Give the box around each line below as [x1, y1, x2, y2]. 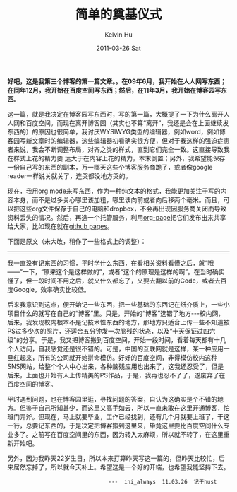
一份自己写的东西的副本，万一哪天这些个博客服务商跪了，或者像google [7, 163, 213, 171]
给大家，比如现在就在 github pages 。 [7, 222, 114, 230]
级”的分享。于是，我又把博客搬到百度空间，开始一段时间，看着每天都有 [7, 335, 214, 344]
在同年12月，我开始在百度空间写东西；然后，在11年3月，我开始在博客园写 [7, 86, 221, 94]
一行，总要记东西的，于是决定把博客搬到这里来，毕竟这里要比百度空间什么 [7, 421, 224, 430]
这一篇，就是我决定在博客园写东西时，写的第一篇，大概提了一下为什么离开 [7, 110, 224, 118]
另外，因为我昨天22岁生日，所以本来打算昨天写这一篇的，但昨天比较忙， [7, 454, 219, 462]
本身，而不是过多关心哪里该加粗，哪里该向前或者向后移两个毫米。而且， [13, 195, 224, 204]
